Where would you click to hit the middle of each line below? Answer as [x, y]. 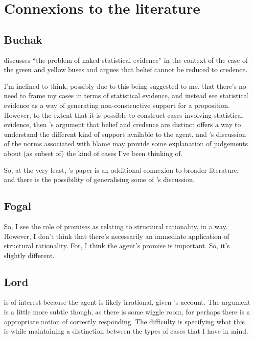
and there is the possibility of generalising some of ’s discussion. [100, 179]
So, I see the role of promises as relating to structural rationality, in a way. [116, 226]
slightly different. [29, 255]
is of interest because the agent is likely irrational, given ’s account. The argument [127, 302]
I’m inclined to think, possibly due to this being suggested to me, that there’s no [125, 86]
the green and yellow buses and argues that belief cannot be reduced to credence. [126, 69]
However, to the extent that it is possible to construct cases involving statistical [124, 115]
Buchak [23, 39]
